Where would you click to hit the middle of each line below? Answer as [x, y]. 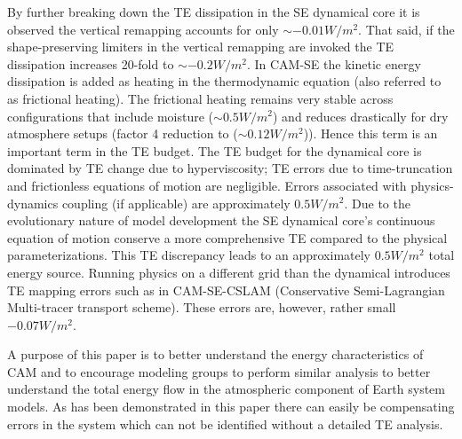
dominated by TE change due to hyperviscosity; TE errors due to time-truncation [230, 168]
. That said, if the [406, 29]
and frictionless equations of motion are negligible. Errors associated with [207, 185]
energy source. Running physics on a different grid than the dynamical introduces [229, 272]
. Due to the [377, 203]
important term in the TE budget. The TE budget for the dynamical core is [215, 150]
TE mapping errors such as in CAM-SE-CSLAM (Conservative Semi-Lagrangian [226, 290]
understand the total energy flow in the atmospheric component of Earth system [226, 389]
